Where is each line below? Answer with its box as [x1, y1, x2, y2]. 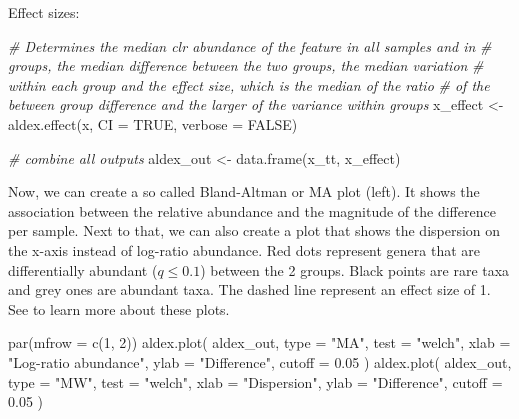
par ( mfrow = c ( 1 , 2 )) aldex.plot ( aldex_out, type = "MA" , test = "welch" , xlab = [8, 332, 511, 353]
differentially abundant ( [8, 259, 158, 280]
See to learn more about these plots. [8, 298, 230, 319]
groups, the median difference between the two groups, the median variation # [8, 55, 484, 76]
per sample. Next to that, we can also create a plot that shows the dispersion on [8, 220, 501, 241]
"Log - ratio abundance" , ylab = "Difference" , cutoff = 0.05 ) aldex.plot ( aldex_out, [8, 351, 512, 372]
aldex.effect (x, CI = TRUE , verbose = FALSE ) [8, 113, 298, 134]
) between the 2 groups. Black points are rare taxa [200, 259, 510, 280]
